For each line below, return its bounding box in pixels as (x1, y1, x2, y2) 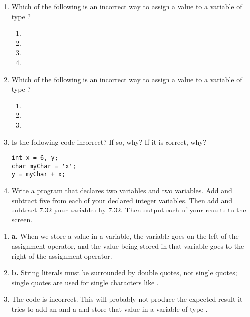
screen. (11, 214, 33, 224)
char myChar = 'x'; (11, 162, 76, 170)
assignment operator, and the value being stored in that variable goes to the (11, 241, 244, 251)
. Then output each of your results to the (121, 205, 246, 215)
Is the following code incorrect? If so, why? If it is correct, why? (11, 136, 206, 147)
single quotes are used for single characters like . (11, 277, 159, 287)
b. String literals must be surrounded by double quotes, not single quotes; (11, 267, 237, 278)
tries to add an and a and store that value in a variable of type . (11, 304, 208, 314)
